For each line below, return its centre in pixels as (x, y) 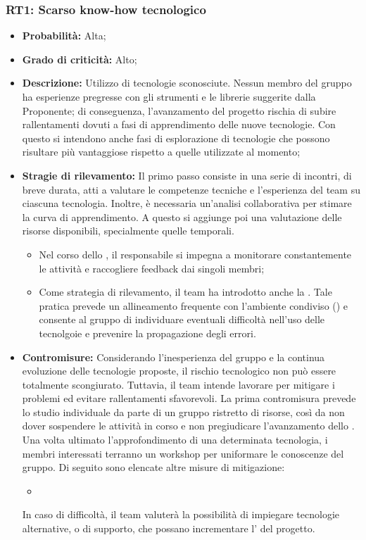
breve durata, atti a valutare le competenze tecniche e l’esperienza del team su (191, 189)
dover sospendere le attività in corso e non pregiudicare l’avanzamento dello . (188, 426)
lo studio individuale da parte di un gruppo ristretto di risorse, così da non (183, 412)
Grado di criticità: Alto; (80, 59)
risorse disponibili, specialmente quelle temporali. (128, 231)
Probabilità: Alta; (64, 36)
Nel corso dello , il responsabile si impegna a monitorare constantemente (195, 254)
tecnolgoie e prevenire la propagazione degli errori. (147, 333)
